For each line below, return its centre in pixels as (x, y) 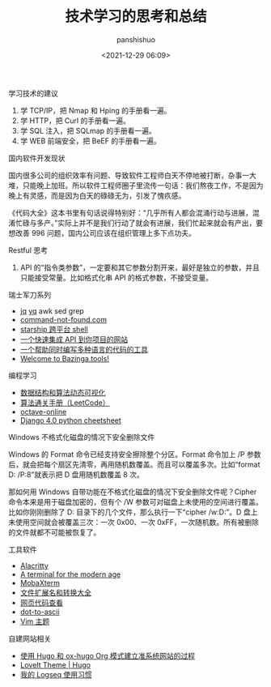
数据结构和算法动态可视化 (63, 392)
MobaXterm (40, 582)
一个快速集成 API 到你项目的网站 (74, 339)
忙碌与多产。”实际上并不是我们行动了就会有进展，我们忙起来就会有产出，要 (139, 223)
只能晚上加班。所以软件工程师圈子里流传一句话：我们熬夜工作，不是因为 (143, 185)
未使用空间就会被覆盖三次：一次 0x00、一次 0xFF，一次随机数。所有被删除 (134, 522)
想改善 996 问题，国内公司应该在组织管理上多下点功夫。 (102, 233)
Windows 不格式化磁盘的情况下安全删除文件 (82, 437)
